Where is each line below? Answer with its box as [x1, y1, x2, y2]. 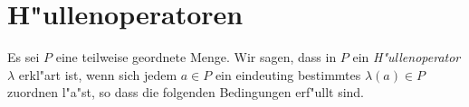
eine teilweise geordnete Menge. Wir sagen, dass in [55, 48, 337, 67]
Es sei [7, 48, 40, 67]
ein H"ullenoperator [352, 48, 461, 67]
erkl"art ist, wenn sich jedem [18, 65, 177, 84]
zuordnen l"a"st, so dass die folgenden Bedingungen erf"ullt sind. [7, 83, 365, 102]
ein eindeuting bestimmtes [215, 65, 361, 84]
